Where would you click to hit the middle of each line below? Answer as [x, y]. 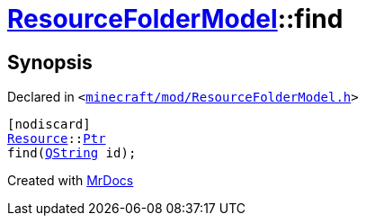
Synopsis [50, 62]
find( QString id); [72, 153]
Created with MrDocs [71, 181]
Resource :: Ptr [57, 139]
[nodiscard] [49, 125]
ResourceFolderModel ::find [175, 19]
